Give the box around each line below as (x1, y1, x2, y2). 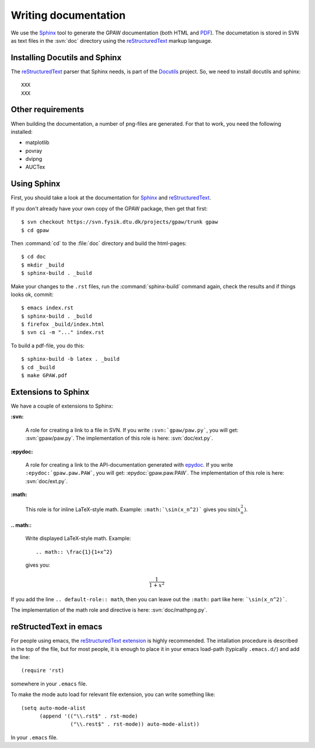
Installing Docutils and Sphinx (10, 53, 122, 63)
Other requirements (10, 105, 85, 115)
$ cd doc (21, 253, 46, 260)
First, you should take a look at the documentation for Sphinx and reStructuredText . (10, 194, 211, 201)
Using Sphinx (10, 179, 61, 189)
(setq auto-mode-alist (21, 705, 86, 711)
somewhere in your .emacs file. (10, 680, 87, 687)
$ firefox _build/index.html (21, 321, 104, 328)
